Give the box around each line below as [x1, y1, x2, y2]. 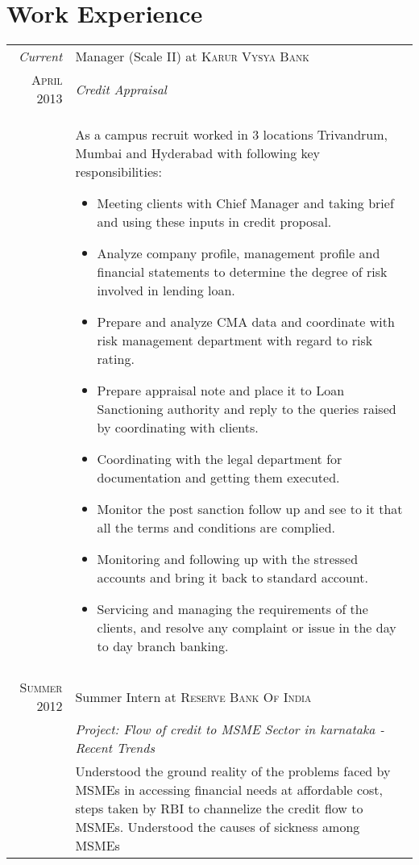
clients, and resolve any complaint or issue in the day [97, 618, 396, 637]
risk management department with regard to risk [97, 331, 373, 350]
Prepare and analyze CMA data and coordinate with [97, 312, 395, 332]
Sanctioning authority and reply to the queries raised [97, 399, 396, 419]
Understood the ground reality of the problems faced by [75, 762, 391, 781]
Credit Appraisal [75, 79, 167, 98]
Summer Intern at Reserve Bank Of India [75, 687, 312, 706]
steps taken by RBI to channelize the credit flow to [75, 799, 363, 818]
